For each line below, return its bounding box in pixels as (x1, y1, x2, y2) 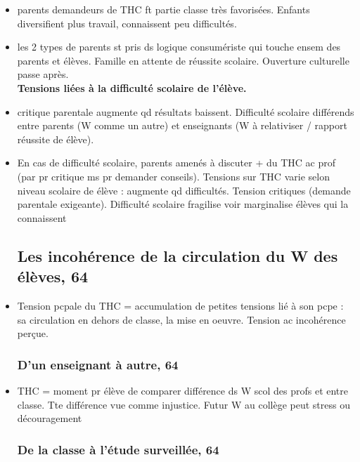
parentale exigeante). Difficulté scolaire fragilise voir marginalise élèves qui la (17, 197, 349, 211)
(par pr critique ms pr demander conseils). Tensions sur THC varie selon (17, 169, 330, 183)
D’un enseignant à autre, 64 (17, 355, 179, 373)
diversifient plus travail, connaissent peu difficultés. (17, 15, 237, 30)
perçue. (17, 326, 49, 341)
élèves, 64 (17, 265, 89, 287)
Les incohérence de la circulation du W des (17, 244, 338, 266)
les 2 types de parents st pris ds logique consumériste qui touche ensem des (17, 39, 341, 54)
